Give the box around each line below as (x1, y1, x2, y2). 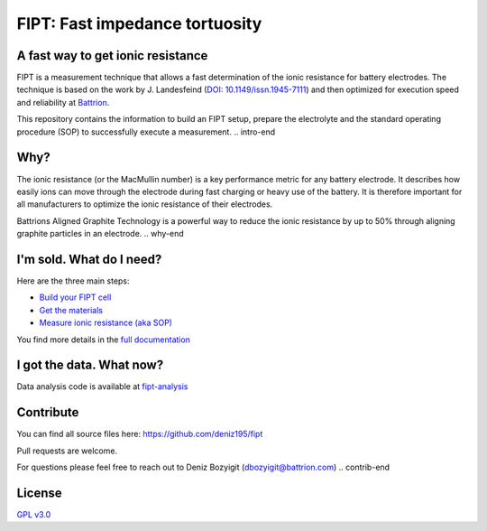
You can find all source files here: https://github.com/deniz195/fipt (16, 429, 263, 440)
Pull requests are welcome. (16, 445, 117, 456)
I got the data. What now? (16, 358, 164, 373)
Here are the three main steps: (16, 275, 130, 286)
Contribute (16, 405, 79, 420)
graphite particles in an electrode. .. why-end (16, 228, 184, 239)
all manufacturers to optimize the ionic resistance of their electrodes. (16, 199, 273, 210)
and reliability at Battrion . (16, 97, 110, 107)
